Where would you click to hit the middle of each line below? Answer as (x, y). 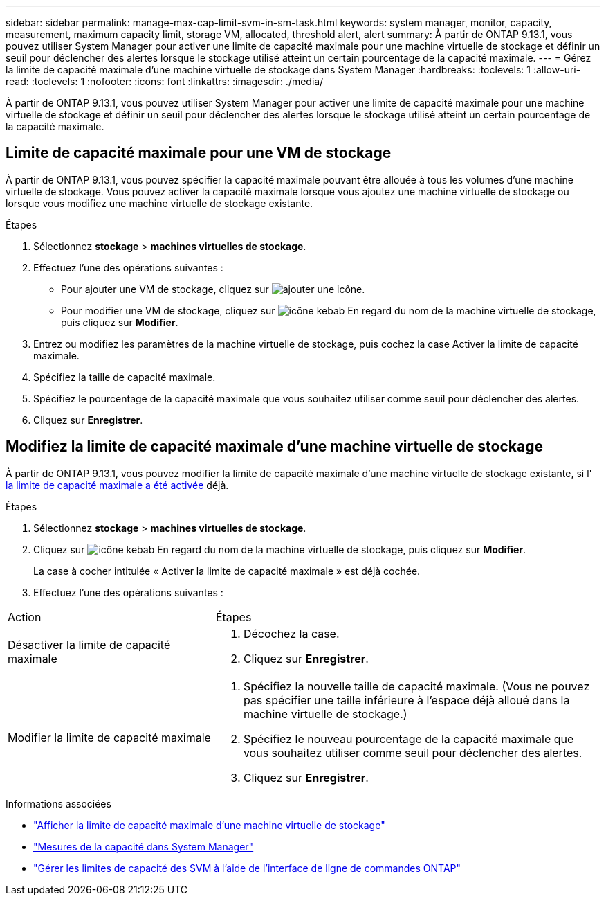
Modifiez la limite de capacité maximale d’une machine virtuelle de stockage (274, 447)
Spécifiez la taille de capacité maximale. (125, 377)
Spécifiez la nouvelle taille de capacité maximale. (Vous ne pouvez (416, 686)
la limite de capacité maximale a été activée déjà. (117, 485)
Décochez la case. (291, 633)
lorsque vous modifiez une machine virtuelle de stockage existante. (159, 203)
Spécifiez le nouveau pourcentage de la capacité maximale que (408, 739)
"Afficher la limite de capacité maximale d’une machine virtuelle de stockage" (209, 825)
